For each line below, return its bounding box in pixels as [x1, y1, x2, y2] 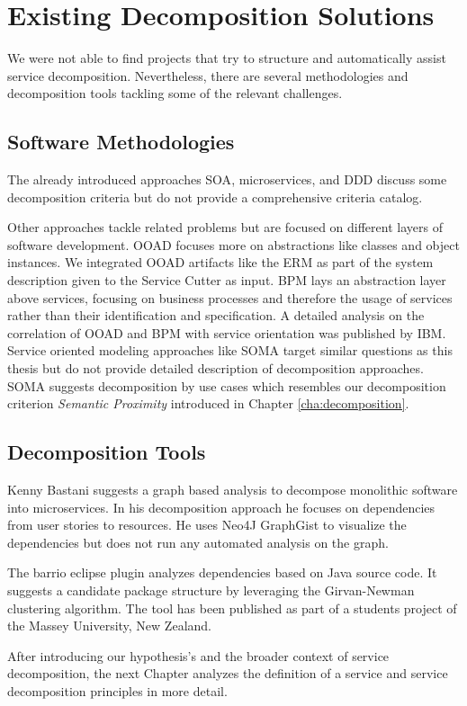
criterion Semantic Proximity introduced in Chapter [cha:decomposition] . [7, 394, 409, 413]
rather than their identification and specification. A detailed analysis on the [7, 306, 425, 325]
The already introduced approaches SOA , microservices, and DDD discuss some [7, 170, 447, 189]
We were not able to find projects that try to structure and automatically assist [7, 49, 446, 67]
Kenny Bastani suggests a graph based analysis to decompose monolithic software [7, 480, 458, 499]
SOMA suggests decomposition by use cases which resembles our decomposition [7, 376, 446, 395]
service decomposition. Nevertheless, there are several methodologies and [7, 66, 409, 85]
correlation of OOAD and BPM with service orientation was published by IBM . [7, 323, 446, 342]
